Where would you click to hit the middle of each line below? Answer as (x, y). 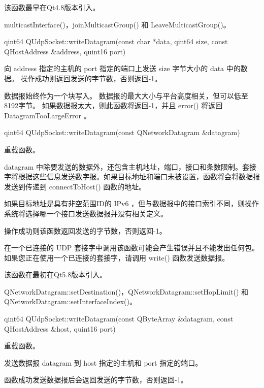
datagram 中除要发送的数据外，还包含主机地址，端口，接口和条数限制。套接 (130, 166)
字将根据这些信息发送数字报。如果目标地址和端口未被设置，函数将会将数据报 (132, 176)
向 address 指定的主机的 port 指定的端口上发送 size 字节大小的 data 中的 (122, 68)
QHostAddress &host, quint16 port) (60, 328)
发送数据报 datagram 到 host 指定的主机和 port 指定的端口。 (103, 362)
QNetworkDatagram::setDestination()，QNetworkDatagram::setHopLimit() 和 (126, 291)
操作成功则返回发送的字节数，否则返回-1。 (91, 78)
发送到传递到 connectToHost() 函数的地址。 (75, 186)
